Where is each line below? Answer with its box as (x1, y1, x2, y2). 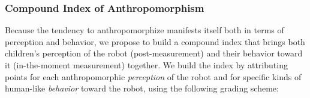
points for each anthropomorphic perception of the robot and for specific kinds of (5, 70, 302, 83)
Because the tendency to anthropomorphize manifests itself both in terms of (5, 24, 284, 36)
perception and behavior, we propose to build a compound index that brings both (5, 35, 305, 48)
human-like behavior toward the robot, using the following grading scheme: (5, 82, 279, 94)
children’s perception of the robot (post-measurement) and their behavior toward (5, 47, 303, 59)
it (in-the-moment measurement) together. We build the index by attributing (5, 59, 288, 71)
